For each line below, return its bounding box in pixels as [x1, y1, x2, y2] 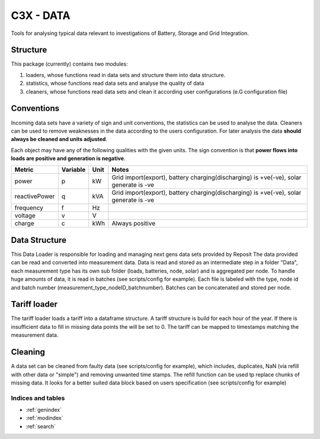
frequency [14, 204, 44, 212]
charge [14, 219, 35, 227]
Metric [14, 166, 34, 174]
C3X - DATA [11, 9, 71, 22]
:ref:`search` [25, 422, 56, 430]
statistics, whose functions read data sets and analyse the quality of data [25, 80, 204, 87]
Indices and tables [11, 394, 65, 402]
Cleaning [11, 347, 46, 357]
